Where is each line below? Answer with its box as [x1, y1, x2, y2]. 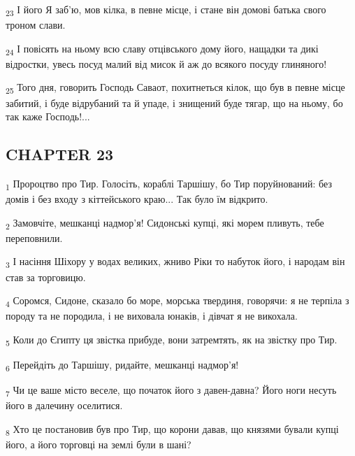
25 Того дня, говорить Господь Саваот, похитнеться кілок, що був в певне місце [6, 80, 345, 97]
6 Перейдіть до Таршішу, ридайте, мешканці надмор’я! [6, 357, 239, 373]
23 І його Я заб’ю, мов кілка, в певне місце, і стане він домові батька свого [6, 2, 326, 18]
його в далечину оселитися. [6, 398, 123, 413]
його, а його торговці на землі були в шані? [6, 436, 191, 451]
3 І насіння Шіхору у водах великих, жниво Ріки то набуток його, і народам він [6, 254, 345, 271]
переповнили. [6, 230, 63, 245]
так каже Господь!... [6, 109, 90, 124]
